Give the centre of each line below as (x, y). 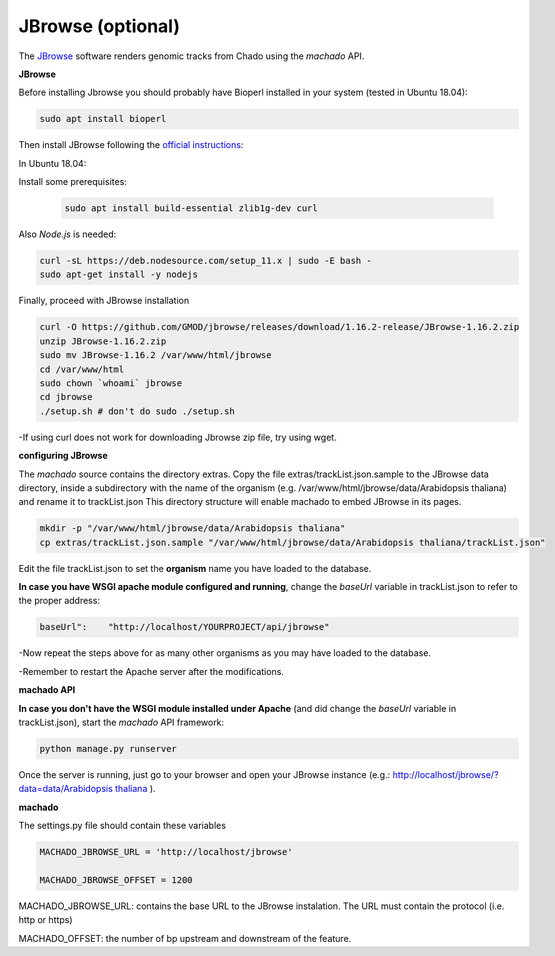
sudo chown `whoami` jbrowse (111, 383)
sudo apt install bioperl (103, 119)
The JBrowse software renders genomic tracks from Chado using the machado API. (191, 56)
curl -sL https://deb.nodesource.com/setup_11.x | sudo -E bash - (205, 261)
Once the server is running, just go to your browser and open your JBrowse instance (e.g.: (204, 774)
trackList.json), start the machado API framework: (121, 722)
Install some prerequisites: (72, 182)
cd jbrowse (66, 397)
